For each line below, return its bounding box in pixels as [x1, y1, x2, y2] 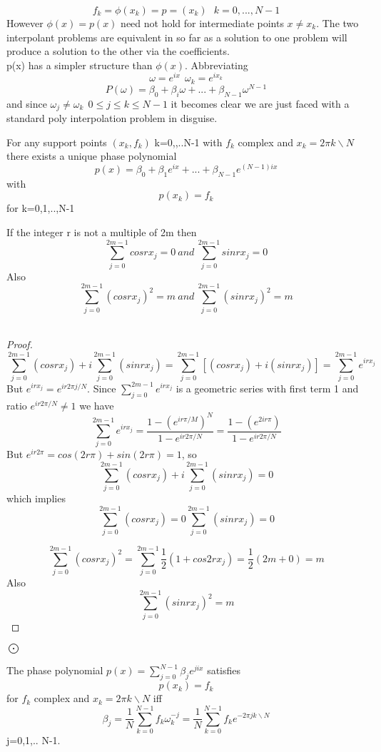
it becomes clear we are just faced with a [171, 96, 350, 111]
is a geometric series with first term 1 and [176, 380, 359, 395]
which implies [6, 491, 66, 506]
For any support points [6, 134, 107, 149]
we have [79, 397, 114, 412]
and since [6, 96, 47, 111]
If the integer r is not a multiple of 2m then [6, 225, 197, 240]
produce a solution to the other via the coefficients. [6, 44, 230, 59]
